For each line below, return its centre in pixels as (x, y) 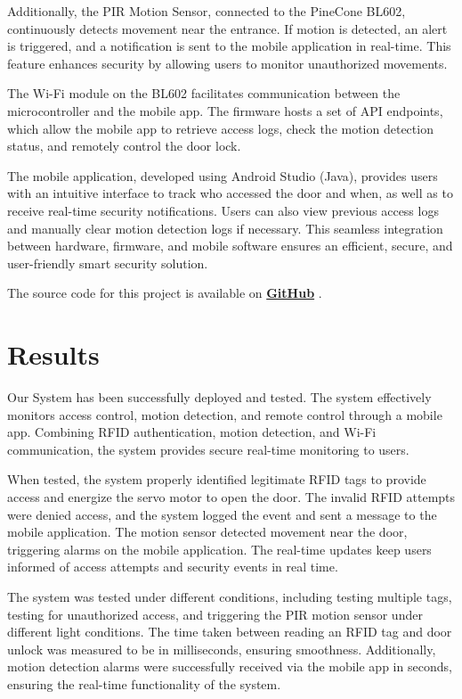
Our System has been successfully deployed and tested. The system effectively (219, 397)
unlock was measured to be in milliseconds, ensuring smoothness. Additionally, (222, 649)
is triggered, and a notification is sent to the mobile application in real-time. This (229, 46)
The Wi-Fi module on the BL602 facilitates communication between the (204, 93)
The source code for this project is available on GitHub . (165, 293)
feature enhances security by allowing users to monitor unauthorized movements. (227, 63)
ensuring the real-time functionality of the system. (144, 683)
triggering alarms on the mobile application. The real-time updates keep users (219, 549)
